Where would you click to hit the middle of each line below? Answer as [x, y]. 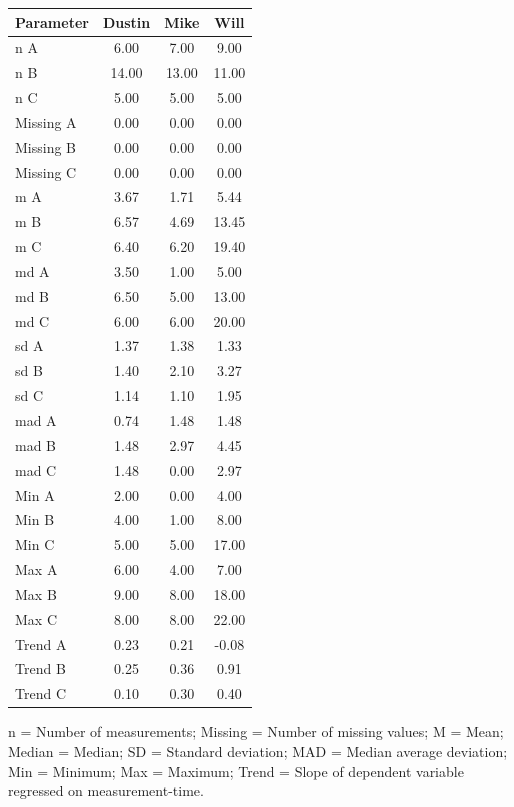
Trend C [40, 693]
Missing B [46, 146]
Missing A [46, 121]
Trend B [40, 668]
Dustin [126, 21]
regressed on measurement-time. [106, 790]
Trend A [41, 643]
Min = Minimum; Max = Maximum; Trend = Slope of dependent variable [236, 770]
